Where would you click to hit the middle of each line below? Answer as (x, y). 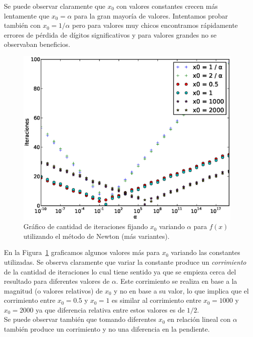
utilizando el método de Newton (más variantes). (96, 236)
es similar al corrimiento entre (156, 300)
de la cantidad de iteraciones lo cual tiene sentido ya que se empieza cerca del (120, 271)
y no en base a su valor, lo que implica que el (181, 290)
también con (22, 25)
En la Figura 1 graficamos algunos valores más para (82, 252)
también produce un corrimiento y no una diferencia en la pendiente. (107, 329)
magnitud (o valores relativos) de (53, 290)
